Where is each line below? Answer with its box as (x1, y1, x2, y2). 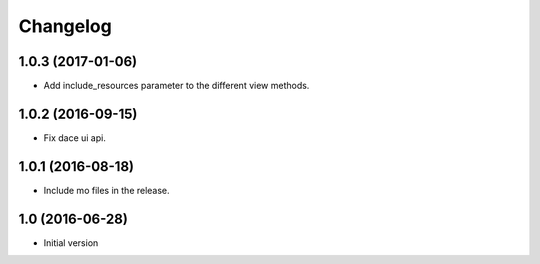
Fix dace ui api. (43, 131, 107, 144)
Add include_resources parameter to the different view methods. (43, 80, 310, 92)
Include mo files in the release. (43, 184, 170, 196)
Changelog (18, 15, 112, 37)
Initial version (43, 236, 99, 249)
